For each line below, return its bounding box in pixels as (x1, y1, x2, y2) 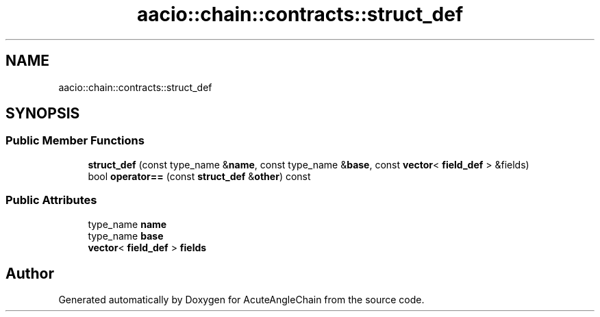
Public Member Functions (5, 134, 145, 148)
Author (5, 264, 54, 282)
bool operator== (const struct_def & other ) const (88, 170, 311, 182)
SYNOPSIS (5, 105, 80, 123)
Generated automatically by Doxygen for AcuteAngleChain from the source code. (58, 294, 425, 306)
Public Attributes (5, 193, 97, 207)
